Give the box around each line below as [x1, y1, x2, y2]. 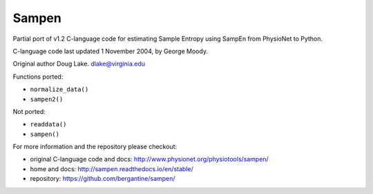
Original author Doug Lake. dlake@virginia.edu [12, 59, 145, 68]
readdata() [30, 121, 67, 128]
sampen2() [30, 95, 64, 103]
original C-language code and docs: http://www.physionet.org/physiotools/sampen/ [30, 155, 269, 164]
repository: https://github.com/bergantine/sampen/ [30, 175, 175, 183]
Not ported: [12, 107, 46, 115]
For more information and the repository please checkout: [12, 142, 178, 151]
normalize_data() [30, 86, 89, 93]
